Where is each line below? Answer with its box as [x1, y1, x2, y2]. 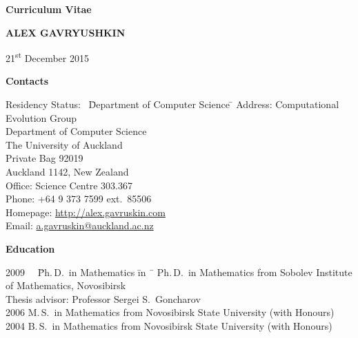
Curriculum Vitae [6, 2, 92, 16]
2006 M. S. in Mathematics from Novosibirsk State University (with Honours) [6, 305, 335, 319]
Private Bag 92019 [6, 151, 83, 165]
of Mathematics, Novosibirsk [6, 278, 126, 293]
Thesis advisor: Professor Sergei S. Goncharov [6, 291, 201, 306]
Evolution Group [6, 110, 77, 125]
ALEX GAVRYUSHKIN [6, 25, 126, 39]
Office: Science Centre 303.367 [6, 178, 132, 192]
